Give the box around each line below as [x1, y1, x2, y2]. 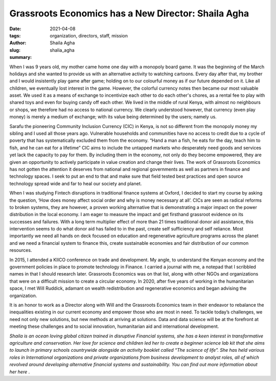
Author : [9, 40, 27, 46]
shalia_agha [50, 47, 75, 53]
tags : [9, 32, 21, 38]
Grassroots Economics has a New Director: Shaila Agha [9, 8, 249, 19]
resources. [9, 247, 32, 253]
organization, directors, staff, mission [50, 32, 128, 38]
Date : [9, 26, 21, 32]
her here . [9, 369, 30, 375]
